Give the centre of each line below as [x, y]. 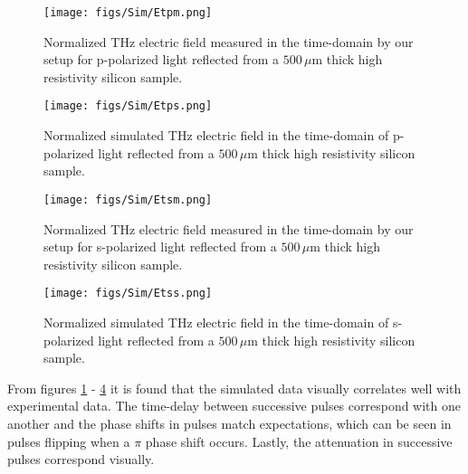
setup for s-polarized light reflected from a [160, 246]
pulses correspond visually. [81, 459]
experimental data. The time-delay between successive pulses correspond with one [234, 406]
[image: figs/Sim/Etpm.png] [128, 13]
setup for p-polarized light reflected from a [162, 59]
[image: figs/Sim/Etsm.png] [128, 199]
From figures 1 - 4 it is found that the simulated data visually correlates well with [234, 388]
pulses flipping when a [69, 441]
